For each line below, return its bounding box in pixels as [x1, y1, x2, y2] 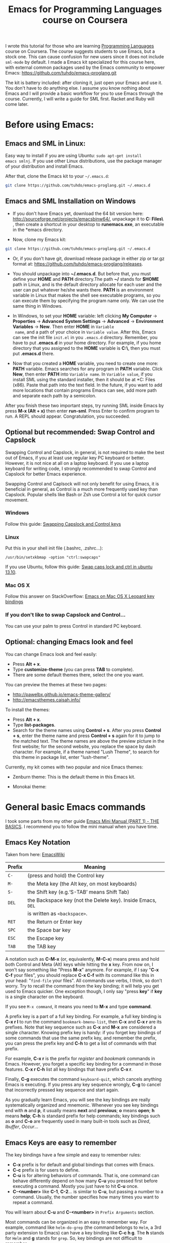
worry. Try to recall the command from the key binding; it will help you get [5, 983, 159, 989]
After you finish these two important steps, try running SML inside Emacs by [5, 402, 164, 409]
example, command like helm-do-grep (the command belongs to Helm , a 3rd [5, 1224, 162, 1230]
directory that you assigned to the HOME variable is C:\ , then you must [12, 345, 161, 351]
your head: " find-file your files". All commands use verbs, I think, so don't [5, 977, 162, 984]
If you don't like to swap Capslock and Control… [5, 611, 126, 618]
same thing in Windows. [12, 303, 63, 309]
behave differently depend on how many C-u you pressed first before [12, 1178, 158, 1184]
